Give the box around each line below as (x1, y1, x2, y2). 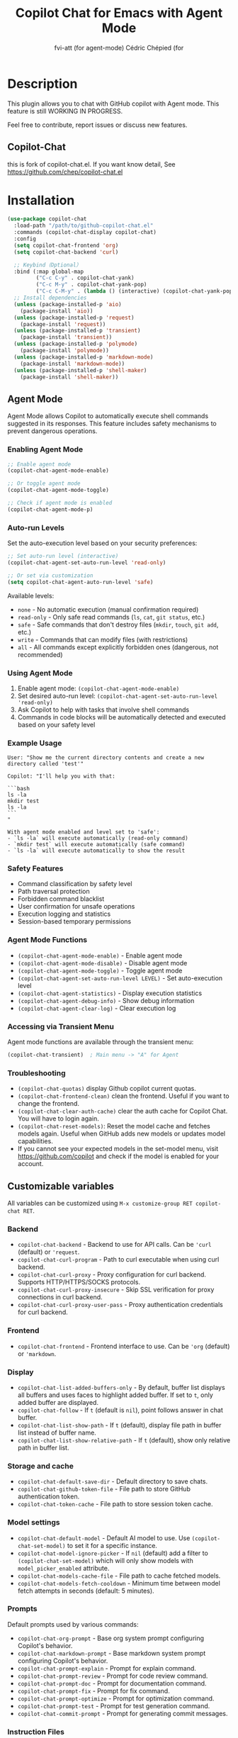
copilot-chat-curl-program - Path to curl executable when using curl (17, 1255, 220, 1264)
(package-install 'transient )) (20, 334, 113, 341)
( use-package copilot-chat (7, 215, 87, 223)
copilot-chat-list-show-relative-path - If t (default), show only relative (17, 1435, 231, 1444)
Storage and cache (7, 1461, 74, 1471)
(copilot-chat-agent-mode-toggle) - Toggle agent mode (17, 966, 183, 975)
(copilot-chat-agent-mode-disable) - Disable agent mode (17, 958, 188, 967)
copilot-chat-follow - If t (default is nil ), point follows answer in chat (17, 1406, 223, 1414)
